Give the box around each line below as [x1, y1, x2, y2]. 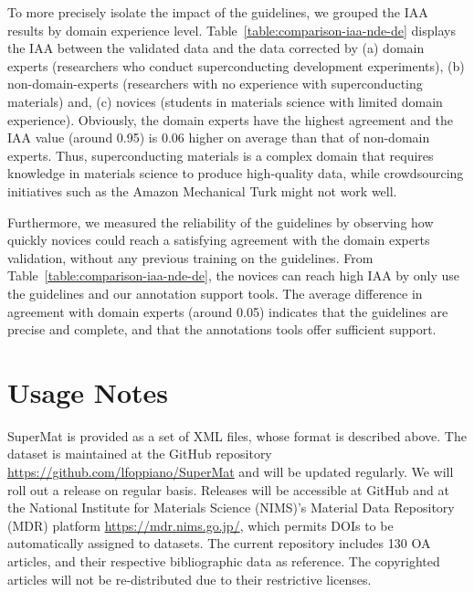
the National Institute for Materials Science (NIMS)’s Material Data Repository [7, 498, 455, 517]
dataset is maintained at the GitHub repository [7, 444, 272, 463]
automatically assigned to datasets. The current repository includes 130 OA [7, 534, 431, 553]
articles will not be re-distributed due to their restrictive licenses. [7, 569, 372, 588]
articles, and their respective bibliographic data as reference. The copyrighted [7, 551, 440, 570]
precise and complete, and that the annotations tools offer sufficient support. [7, 320, 437, 339]
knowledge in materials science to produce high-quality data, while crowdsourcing [7, 164, 464, 183]
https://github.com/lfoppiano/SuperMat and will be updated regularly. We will [7, 462, 454, 481]
